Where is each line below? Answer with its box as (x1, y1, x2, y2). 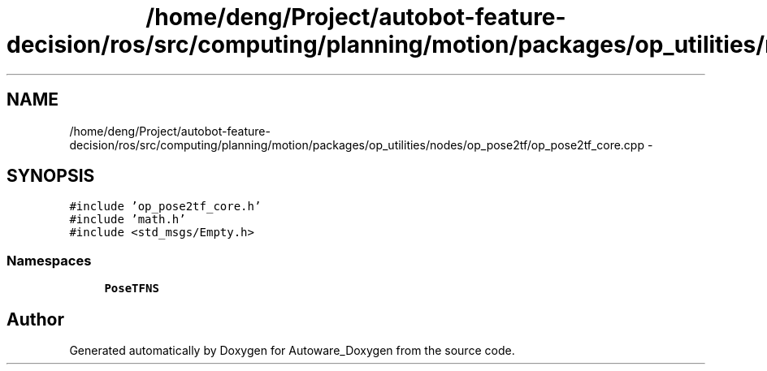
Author (6, 308, 64, 330)
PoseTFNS (104, 282, 159, 296)
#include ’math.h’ (69, 213, 186, 226)
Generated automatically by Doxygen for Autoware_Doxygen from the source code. (69, 343, 515, 358)
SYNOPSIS (6, 166, 95, 187)
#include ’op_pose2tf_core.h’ (69, 200, 262, 214)
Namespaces (6, 252, 92, 269)
